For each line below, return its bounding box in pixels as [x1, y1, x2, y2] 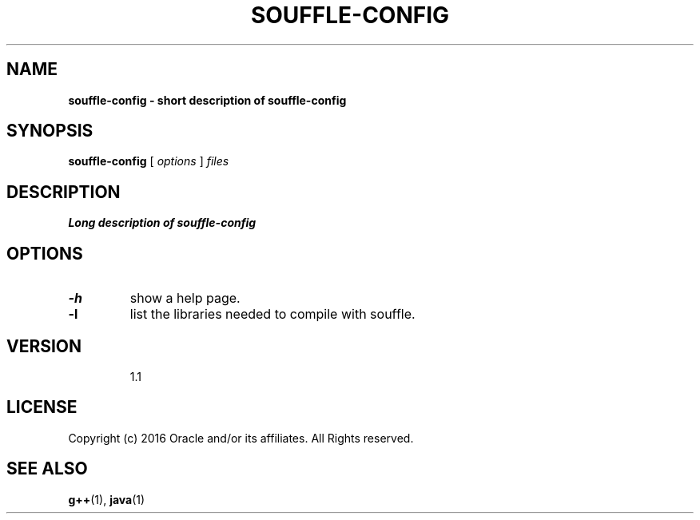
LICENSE [6, 397, 78, 418]
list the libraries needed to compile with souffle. [129, 306, 416, 323]
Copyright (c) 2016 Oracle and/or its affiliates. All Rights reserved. [68, 431, 414, 445]
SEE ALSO [6, 458, 88, 479]
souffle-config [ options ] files [68, 154, 229, 169]
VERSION [6, 335, 82, 356]
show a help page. [129, 290, 241, 307]
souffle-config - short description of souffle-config [68, 93, 347, 107]
